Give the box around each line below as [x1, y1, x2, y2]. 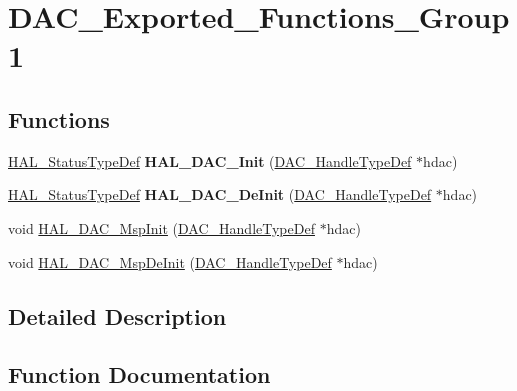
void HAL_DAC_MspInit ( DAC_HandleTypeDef [8, 217, 315, 238]
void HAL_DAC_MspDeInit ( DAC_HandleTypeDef [8, 251, 332, 272]
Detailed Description [8, 300, 227, 331]
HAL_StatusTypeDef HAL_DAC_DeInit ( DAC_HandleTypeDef [8, 184, 432, 205]
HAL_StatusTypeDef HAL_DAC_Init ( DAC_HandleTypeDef [8, 150, 412, 171]
